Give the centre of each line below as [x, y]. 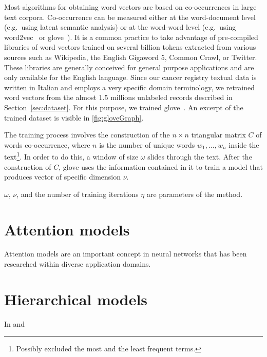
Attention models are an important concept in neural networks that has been [126, 254]
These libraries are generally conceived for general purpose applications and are [129, 67]
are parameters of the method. [195, 194]
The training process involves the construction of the [87, 135]
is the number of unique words [147, 144]
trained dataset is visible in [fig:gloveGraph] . [74, 117]
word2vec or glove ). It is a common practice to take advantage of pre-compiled [131, 37]
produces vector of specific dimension [63, 177]
